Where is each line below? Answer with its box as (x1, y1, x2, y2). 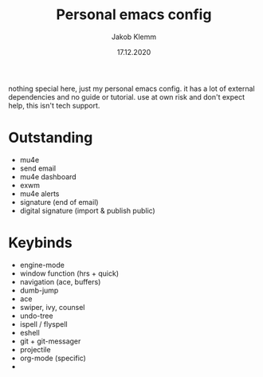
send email (19, 163, 57, 173)
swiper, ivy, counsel (19, 302, 85, 312)
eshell (19, 328, 40, 337)
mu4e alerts (19, 189, 60, 198)
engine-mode (19, 260, 65, 269)
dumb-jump (19, 285, 59, 295)
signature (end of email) (19, 197, 99, 206)
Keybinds (8, 234, 73, 252)
